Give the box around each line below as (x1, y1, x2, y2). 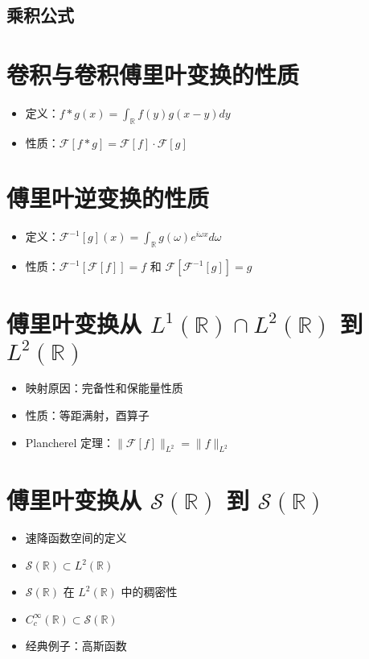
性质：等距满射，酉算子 (25, 406, 150, 423)
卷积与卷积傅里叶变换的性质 (6, 57, 300, 90)
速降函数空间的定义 (25, 529, 127, 546)
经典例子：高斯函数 (25, 636, 127, 653)
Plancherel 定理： (25, 433, 115, 450)
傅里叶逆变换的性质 (6, 181, 210, 214)
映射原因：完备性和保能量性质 (25, 379, 183, 396)
